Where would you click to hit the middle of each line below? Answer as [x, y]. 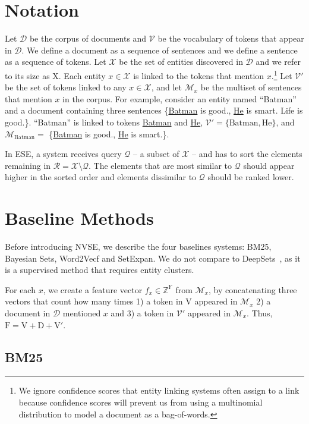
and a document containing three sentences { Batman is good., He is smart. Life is [154, 110]
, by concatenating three [253, 289]
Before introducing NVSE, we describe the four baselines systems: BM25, [138, 246]
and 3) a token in [142, 313]
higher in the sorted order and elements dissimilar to [101, 177]
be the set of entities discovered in [181, 62]
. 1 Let [282, 74]
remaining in [28, 165]
